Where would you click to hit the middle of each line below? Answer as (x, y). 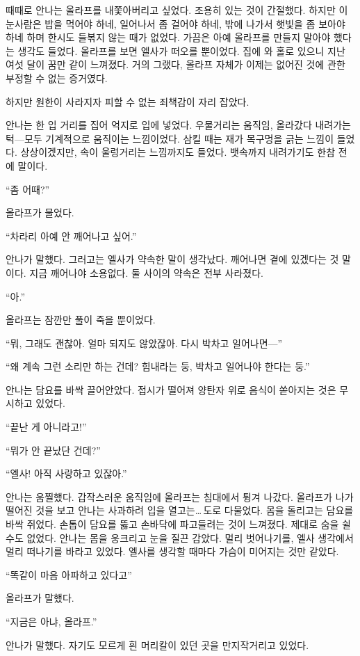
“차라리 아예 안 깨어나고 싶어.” (71, 235)
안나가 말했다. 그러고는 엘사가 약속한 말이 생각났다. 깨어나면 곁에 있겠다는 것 (172, 259)
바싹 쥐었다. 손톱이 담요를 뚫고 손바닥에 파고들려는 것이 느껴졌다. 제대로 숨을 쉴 (178, 524)
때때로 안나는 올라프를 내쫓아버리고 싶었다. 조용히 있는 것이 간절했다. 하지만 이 (177, 10)
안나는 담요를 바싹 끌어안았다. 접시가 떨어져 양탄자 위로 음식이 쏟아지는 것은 (171, 389)
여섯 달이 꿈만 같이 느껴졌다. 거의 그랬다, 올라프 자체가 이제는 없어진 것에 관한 (175, 64)
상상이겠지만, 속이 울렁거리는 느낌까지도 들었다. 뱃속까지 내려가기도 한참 (178, 152)
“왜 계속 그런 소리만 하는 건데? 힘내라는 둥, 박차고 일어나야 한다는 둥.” (158, 366)
